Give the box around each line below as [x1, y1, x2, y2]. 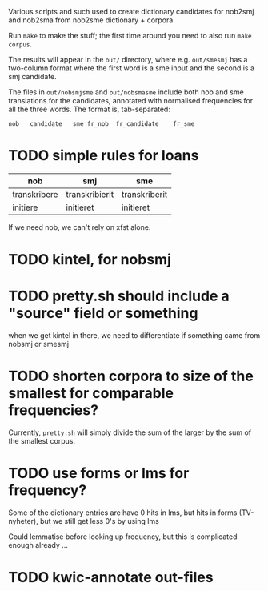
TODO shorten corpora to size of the [8, 368, 254, 385]
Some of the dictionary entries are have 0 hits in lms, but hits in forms [8, 508, 238, 517]
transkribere [12, 188, 58, 199]
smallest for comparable [8, 384, 174, 403]
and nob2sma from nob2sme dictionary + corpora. [8, 15, 176, 25]
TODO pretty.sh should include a [8, 287, 230, 305]
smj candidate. [8, 72, 58, 81]
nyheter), [8, 516, 38, 525]
